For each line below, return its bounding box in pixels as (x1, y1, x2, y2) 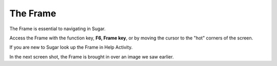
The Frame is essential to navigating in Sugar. (9, 26, 106, 32)
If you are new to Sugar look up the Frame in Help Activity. (9, 44, 133, 51)
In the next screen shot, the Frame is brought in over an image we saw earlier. (9, 54, 174, 60)
